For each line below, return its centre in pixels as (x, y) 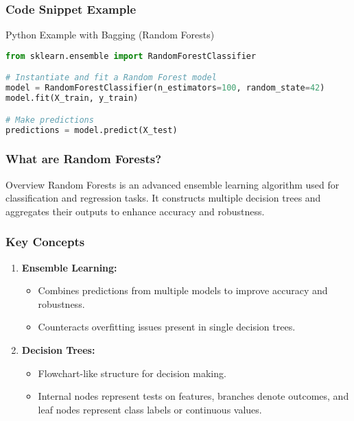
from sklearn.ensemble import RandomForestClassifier (131, 56)
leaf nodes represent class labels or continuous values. (150, 409)
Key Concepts (45, 242)
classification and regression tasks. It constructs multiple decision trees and (163, 198)
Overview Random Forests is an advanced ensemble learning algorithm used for (173, 184)
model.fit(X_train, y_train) (72, 98)
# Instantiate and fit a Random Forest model (111, 78)
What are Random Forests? (84, 159)
